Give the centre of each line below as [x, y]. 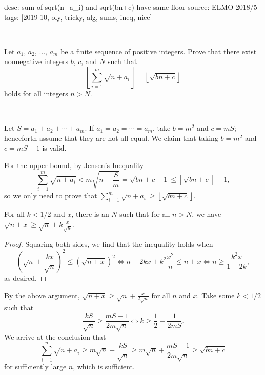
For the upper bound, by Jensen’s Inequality [74, 165]
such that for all [145, 214]
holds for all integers [36, 93]
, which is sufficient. [104, 366]
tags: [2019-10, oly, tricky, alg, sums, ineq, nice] [78, 17]
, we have [207, 214]
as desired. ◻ [25, 277]
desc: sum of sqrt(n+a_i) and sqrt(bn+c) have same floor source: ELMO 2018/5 [131, 7]
